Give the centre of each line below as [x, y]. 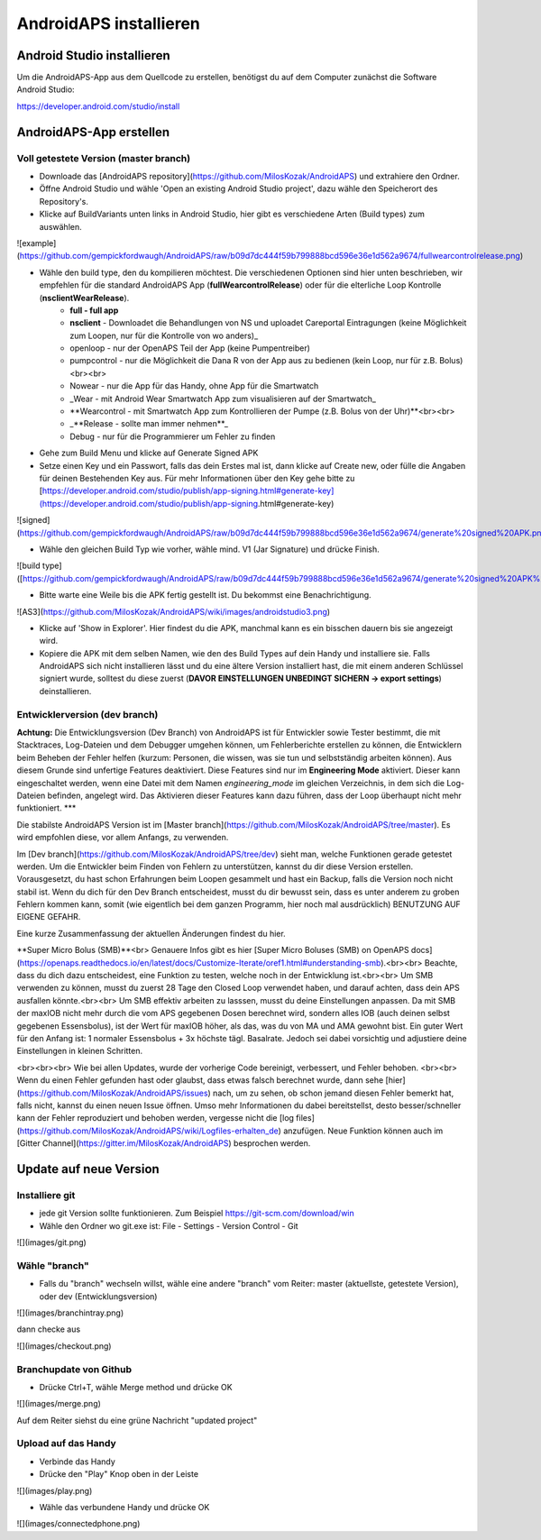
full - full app [94, 310]
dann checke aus [49, 1329]
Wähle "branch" [53, 1265]
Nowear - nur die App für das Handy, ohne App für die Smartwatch [194, 386]
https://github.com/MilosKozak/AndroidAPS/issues [114, 1093]
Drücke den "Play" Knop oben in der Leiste [119, 1474]
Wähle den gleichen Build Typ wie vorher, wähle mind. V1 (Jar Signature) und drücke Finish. [210, 549]
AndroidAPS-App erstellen [93, 132]
